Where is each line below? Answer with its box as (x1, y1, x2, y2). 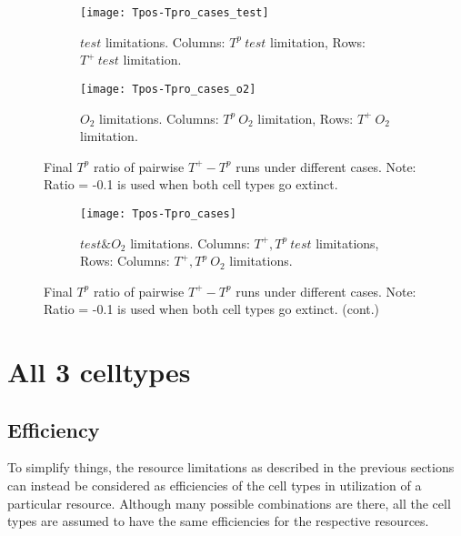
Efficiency (7, 415, 100, 443)
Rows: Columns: (80, 251, 170, 270)
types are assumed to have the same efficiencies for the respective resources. (7, 511, 429, 531)
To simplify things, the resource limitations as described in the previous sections (7, 458, 455, 477)
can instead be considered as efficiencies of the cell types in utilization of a (7, 476, 422, 495)
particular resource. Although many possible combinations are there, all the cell (7, 493, 451, 512)
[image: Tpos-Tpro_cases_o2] (80, 82, 256, 96)
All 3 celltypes (7, 353, 191, 390)
